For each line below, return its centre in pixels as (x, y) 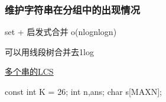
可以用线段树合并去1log (49, 51)
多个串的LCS (29, 71)
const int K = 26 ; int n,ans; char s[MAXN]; (83, 91)
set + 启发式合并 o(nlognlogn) (61, 32)
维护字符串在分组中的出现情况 (73, 9)
